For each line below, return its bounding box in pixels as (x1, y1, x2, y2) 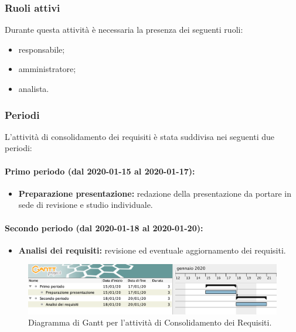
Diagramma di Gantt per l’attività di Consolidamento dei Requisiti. (28, 316, 272, 328)
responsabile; (18, 43, 65, 55)
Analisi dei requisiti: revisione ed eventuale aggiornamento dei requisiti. (18, 244, 286, 256)
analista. (18, 83, 49, 94)
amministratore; (18, 63, 76, 75)
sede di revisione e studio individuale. (18, 198, 153, 211)
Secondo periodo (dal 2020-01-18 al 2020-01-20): (5, 221, 203, 234)
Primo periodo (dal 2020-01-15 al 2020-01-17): (5, 165, 195, 177)
